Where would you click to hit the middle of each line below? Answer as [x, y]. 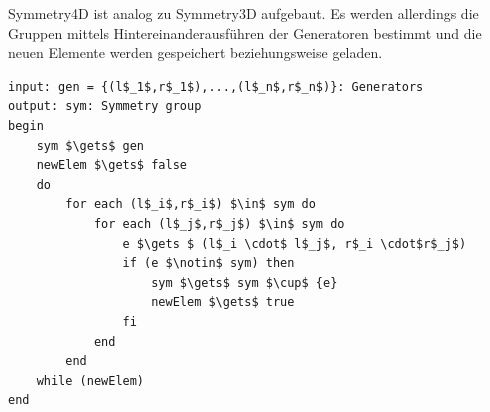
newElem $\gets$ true [223, 302]
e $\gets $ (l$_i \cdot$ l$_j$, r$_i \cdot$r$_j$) [294, 243]
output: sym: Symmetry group [105, 106]
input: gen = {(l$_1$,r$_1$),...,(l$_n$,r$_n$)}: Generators [216, 86]
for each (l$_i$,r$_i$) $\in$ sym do [190, 204]
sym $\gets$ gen [90, 145]
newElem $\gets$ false [111, 165]
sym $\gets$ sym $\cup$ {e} [244, 282]
